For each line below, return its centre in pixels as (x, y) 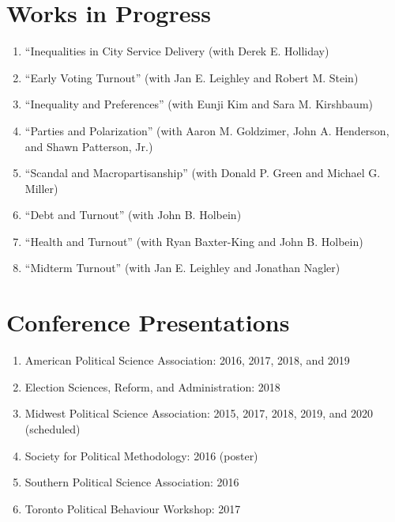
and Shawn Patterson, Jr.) (89, 146)
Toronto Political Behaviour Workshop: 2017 (133, 508)
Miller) (41, 188)
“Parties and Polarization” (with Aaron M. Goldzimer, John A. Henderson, (207, 130)
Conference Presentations (148, 322)
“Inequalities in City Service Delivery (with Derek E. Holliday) (177, 51)
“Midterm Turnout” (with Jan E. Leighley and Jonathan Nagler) (182, 268)
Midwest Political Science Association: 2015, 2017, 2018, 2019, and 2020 (199, 413)
